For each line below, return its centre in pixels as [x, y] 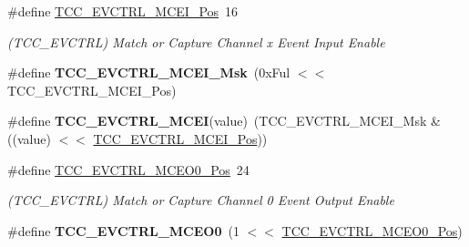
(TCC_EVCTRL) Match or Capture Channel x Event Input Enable [196, 41]
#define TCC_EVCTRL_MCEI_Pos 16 [123, 11]
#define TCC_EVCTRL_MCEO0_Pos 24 [128, 169]
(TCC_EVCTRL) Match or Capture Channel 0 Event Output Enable [201, 200]
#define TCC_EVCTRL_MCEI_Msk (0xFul [149, 72]
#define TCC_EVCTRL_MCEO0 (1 [123, 230]
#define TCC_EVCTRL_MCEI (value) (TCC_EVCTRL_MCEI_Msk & [224, 121]
